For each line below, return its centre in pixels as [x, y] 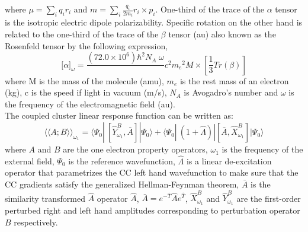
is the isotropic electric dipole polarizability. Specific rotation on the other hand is [154, 22]
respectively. [36, 222]
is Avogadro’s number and [231, 92]
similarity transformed [45, 198]
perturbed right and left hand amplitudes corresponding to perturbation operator [153, 210]
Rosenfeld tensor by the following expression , [86, 45]
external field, [30, 161]
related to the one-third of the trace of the [82, 34]
